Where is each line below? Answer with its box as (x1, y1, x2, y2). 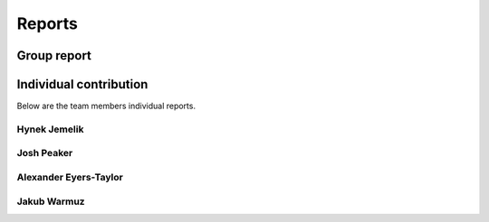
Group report (16, 48, 92, 63)
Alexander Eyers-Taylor (16, 171, 124, 183)
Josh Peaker (16, 147, 73, 160)
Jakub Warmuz (16, 195, 85, 208)
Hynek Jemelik (16, 123, 84, 135)
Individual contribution (16, 77, 149, 92)
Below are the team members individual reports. (16, 100, 197, 112)
